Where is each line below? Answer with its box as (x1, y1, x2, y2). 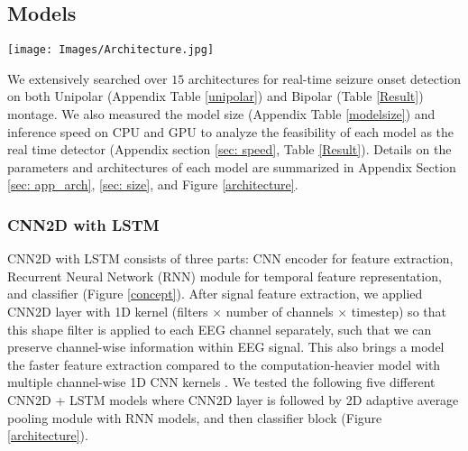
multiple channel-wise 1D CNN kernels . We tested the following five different (7, 373, 436, 391)
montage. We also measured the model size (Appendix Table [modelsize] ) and (7, 105, 436, 124)
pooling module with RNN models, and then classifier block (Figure (7, 408, 382, 427)
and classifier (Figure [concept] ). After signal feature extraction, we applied (7, 284, 423, 303)
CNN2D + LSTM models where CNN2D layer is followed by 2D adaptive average (7, 390, 459, 409)
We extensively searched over (7, 69, 168, 87)
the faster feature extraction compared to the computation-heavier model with (7, 354, 441, 373)
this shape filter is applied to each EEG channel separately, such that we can (7, 319, 432, 338)
